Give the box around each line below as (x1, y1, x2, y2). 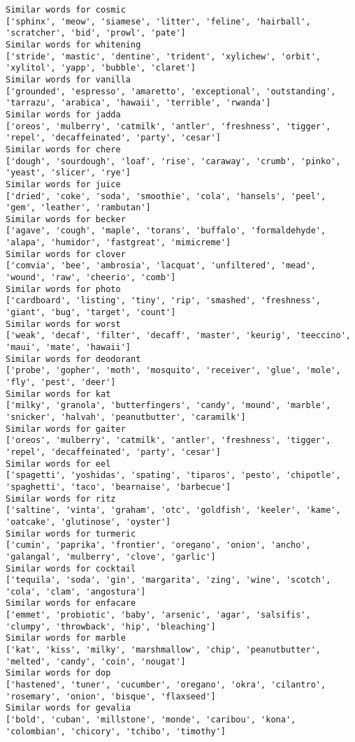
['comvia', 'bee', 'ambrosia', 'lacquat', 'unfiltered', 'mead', (6, 261, 316, 271)
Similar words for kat (6, 388, 111, 399)
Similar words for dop (6, 668, 111, 678)
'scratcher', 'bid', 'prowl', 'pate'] (6, 28, 186, 38)
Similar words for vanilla (6, 74, 131, 85)
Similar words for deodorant (6, 354, 141, 364)
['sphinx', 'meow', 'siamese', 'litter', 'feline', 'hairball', (6, 16, 311, 27)
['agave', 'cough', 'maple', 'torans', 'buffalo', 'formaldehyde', (6, 226, 326, 236)
